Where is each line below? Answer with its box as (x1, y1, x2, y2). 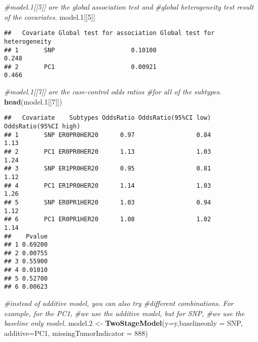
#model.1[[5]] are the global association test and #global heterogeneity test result (4, 2, 254, 12)
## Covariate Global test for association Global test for (4, 29, 215, 37)
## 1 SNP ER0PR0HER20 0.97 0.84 (4, 131, 211, 139)
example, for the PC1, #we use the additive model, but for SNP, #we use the (4, 307, 245, 318)
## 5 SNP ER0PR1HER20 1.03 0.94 (4, 198, 211, 206)
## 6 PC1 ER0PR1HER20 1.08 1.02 (4, 216, 211, 223)
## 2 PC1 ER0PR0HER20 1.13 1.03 (4, 148, 211, 155)
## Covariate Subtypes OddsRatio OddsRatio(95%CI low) (4, 114, 211, 122)
